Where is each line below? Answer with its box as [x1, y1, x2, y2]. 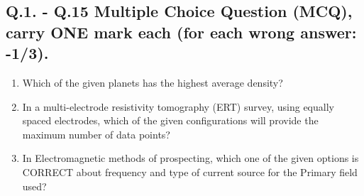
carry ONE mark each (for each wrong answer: [6, 21, 357, 43]
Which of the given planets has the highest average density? [22, 75, 283, 89]
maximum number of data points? [22, 126, 170, 141]
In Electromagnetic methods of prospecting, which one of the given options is [22, 151, 359, 165]
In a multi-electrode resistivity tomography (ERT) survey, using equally [22, 99, 334, 114]
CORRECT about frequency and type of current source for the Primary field [22, 164, 358, 179]
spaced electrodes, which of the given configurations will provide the [22, 113, 319, 128]
